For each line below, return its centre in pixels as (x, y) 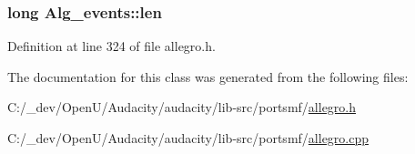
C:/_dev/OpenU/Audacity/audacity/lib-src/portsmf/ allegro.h (182, 107)
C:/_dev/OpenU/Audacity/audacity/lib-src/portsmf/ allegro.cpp (188, 138)
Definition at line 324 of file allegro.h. (111, 46)
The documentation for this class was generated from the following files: (208, 76)
